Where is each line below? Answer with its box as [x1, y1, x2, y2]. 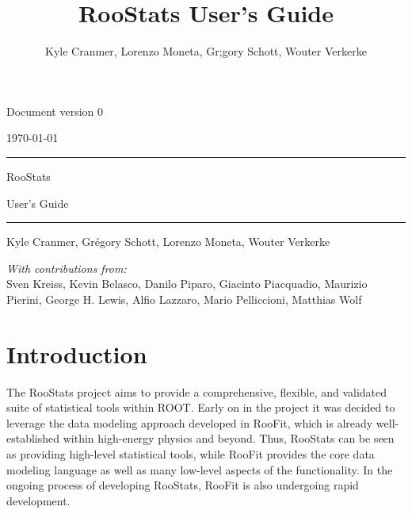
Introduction [6, 337, 147, 370]
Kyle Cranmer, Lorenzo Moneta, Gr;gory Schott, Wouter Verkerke [45, 43, 367, 59]
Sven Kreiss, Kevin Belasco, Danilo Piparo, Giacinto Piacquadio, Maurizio [6, 275, 368, 292]
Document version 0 [6, 102, 104, 119]
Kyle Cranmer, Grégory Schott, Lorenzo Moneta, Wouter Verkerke [6, 233, 330, 250]
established [6, 430, 60, 447]
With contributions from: [6, 259, 127, 276]
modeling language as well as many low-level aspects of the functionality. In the [6, 461, 393, 478]
